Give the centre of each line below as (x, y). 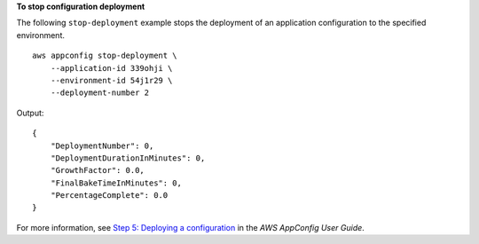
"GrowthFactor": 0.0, (98, 170)
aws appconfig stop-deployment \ (105, 56)
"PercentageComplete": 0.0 (109, 196)
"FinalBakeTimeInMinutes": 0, (116, 183)
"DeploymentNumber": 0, (102, 146)
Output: (30, 113)
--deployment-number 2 (100, 93)
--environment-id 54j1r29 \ (111, 80)
